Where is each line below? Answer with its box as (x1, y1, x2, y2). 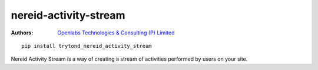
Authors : (11, 29, 34, 36)
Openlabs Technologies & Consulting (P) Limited (57, 29, 175, 36)
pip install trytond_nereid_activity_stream (21, 43, 153, 49)
